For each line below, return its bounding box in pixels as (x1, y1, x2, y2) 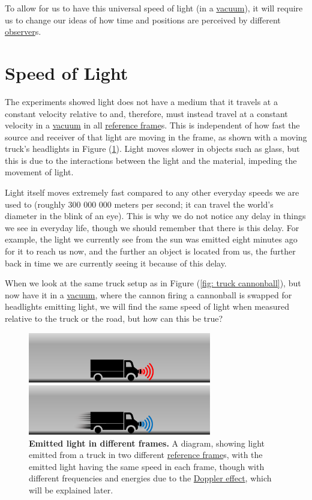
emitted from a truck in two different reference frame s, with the (29, 448, 263, 461)
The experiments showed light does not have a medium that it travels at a (5, 95, 278, 107)
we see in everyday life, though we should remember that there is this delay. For (5, 221, 299, 233)
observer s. (5, 25, 41, 38)
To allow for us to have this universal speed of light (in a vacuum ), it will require (5, 2, 303, 14)
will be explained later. (29, 484, 113, 496)
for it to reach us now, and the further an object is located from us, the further (5, 245, 296, 258)
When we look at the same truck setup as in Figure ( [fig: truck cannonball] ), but (5, 277, 301, 289)
